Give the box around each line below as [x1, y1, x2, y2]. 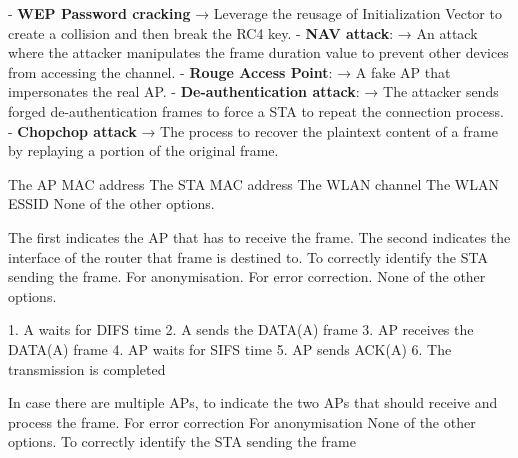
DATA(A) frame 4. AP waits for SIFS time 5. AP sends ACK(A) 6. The [8, 338, 452, 359]
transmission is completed [8, 358, 166, 379]
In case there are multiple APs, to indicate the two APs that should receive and [8, 392, 498, 413]
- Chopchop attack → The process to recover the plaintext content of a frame [8, 120, 498, 141]
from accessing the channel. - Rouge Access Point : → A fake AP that [8, 61, 451, 82]
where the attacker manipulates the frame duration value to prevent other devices [8, 42, 509, 63]
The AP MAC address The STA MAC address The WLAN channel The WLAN [8, 173, 499, 194]
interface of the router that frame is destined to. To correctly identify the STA [8, 246, 488, 267]
